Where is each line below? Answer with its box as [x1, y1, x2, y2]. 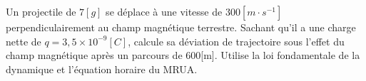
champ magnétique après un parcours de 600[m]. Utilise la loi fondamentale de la [6, 48, 360, 63]
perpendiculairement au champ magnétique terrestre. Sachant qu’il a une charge [6, 20, 356, 34]
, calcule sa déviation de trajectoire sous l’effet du [128, 33, 345, 48]
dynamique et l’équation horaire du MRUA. [6, 61, 198, 76]
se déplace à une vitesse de [106, 4, 223, 18]
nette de [6, 33, 41, 48]
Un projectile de [6, 4, 76, 18]
